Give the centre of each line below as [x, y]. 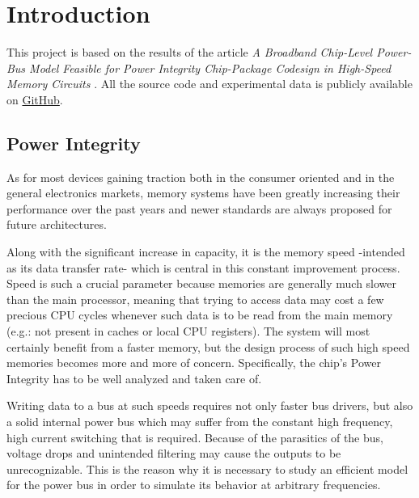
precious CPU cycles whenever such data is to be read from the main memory [200, 315]
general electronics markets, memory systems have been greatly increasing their [203, 193]
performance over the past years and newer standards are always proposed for [199, 208]
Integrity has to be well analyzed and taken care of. [134, 378]
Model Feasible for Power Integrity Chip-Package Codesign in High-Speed [210, 68]
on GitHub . [35, 99]
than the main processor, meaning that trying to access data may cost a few [195, 299]
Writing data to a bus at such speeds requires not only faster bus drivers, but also [210, 405]
